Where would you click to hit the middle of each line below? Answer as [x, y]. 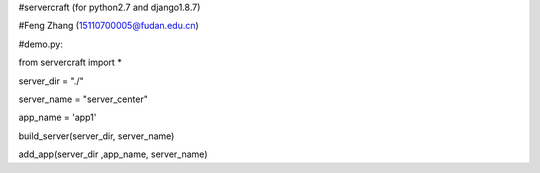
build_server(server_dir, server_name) [96, 136]
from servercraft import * [70, 62]
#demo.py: [41, 44]
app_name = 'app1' [57, 117]
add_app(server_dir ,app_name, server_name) [113, 154]
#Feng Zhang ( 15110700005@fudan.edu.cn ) [108, 26]
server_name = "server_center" [83, 99]
